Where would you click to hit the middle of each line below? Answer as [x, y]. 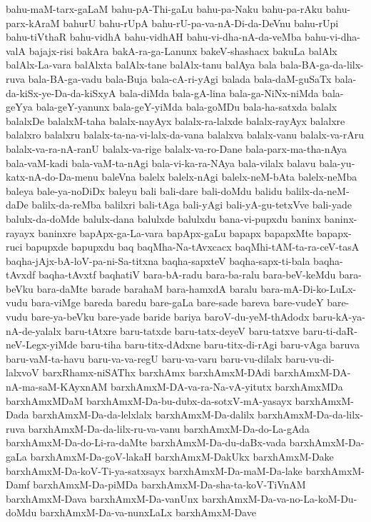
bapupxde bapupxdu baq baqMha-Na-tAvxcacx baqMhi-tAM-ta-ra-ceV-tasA [193, 247]
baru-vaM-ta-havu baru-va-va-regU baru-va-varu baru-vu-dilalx [144, 358]
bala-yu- [337, 162]
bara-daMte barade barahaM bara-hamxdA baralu [147, 288]
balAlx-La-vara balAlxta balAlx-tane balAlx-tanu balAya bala [141, 65]
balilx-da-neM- [317, 190]
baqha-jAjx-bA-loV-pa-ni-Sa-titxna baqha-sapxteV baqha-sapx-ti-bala [158, 260]
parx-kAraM [33, 22]
